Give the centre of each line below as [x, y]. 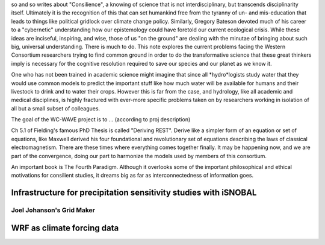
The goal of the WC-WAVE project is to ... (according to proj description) [101, 119]
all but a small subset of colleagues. [56, 108]
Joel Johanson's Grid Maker [53, 210]
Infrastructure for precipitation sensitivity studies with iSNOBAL [134, 193]
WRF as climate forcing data [65, 228]
